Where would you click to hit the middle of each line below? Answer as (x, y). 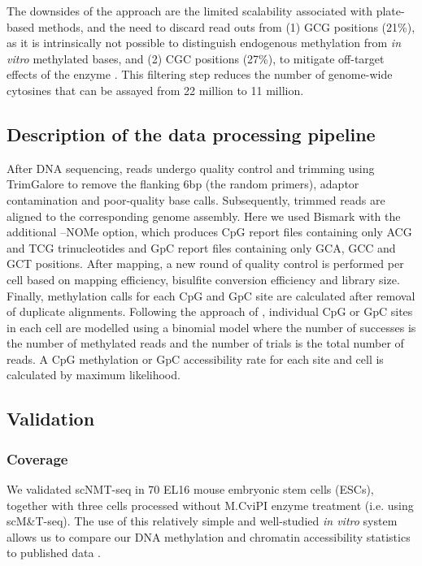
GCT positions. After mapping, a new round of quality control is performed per (205, 264)
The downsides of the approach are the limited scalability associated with (190, 11)
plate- (390, 11)
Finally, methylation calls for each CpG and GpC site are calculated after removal (211, 295)
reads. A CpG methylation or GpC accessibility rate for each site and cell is (195, 359)
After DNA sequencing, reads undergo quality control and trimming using (191, 168)
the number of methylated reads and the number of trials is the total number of (205, 343)
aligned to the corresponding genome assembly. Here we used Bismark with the (204, 216)
